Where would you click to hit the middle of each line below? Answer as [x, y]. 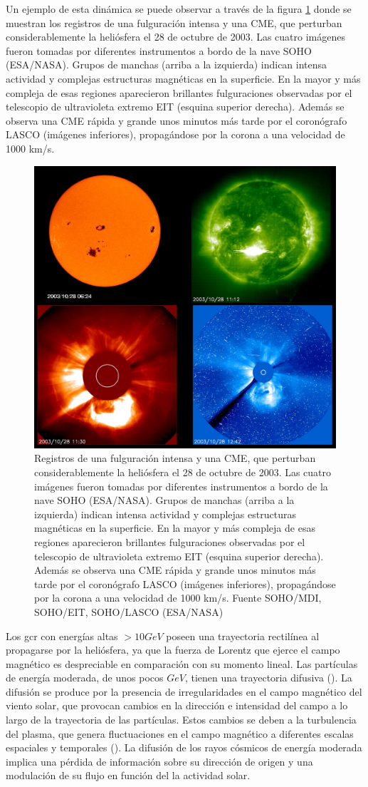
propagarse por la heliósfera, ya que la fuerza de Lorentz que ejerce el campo [173, 650]
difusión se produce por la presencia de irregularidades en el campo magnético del [184, 691]
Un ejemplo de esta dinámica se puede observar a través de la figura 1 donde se [179, 9]
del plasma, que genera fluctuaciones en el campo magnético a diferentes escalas [180, 733]
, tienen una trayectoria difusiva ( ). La [268, 678]
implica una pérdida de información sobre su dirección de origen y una [159, 761]
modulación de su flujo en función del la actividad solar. [128, 775]
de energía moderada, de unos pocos [85, 678]
